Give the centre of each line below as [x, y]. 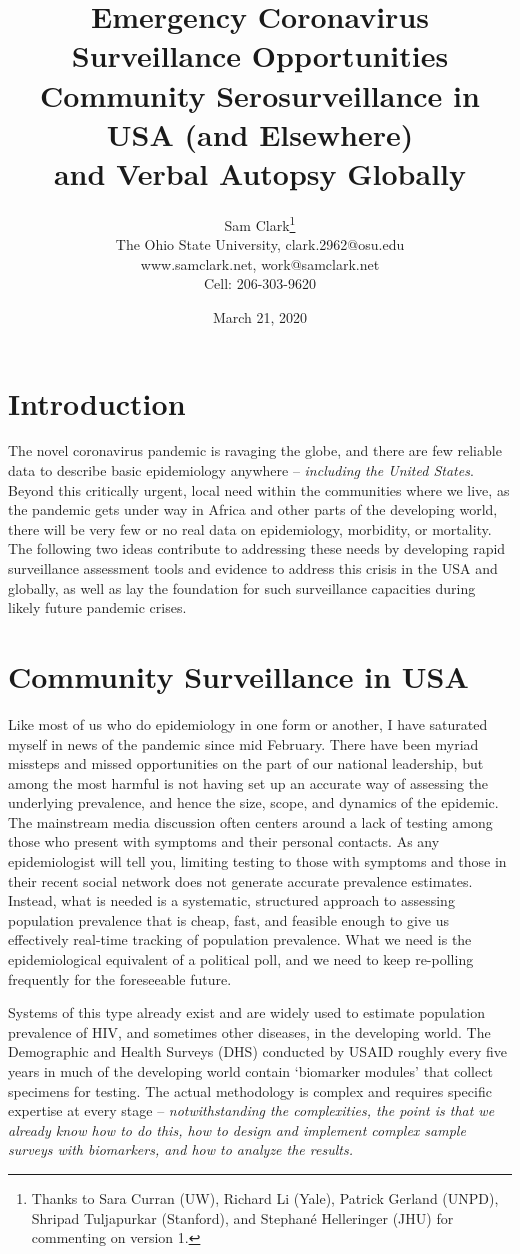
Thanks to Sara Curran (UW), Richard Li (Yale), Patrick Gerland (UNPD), [265, 1197]
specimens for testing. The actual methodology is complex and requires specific [250, 1090]
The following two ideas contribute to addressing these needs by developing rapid [257, 548]
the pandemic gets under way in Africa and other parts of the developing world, [253, 509]
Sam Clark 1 [260, 223]
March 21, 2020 [260, 316]
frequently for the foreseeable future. [120, 978]
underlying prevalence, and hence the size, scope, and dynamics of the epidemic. [253, 802]
